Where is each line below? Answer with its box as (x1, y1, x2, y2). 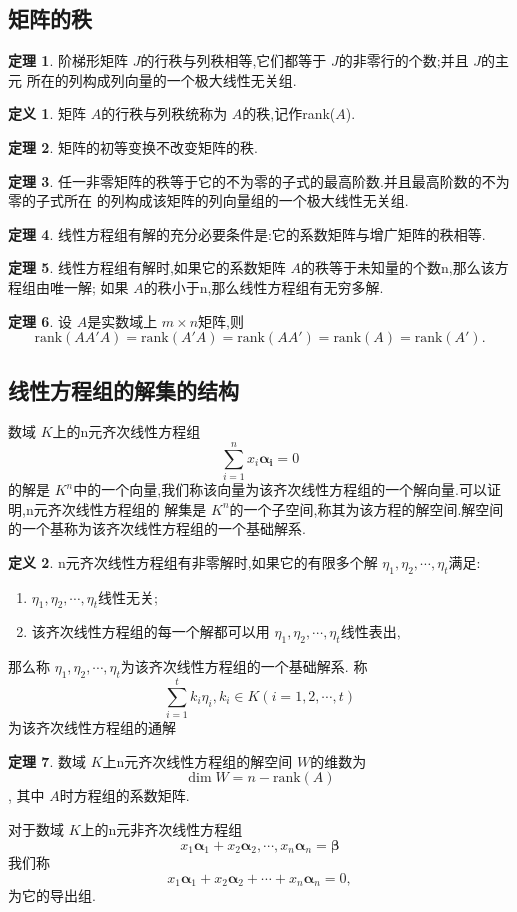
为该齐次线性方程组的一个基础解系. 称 (120, 656, 368, 677)
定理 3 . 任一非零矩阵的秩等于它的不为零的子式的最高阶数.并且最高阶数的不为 (8, 170, 510, 191)
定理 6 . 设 (8, 310, 72, 331)
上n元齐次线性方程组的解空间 (102, 750, 293, 771)
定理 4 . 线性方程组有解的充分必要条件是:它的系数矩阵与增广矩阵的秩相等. (8, 223, 486, 244)
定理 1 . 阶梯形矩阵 (8, 50, 128, 71)
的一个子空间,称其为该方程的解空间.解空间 (229, 498, 504, 519)
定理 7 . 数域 (8, 750, 86, 771)
